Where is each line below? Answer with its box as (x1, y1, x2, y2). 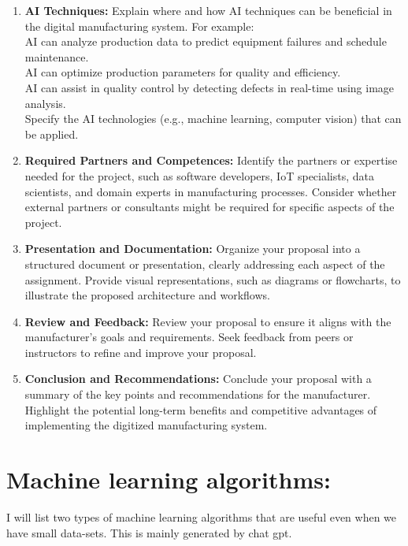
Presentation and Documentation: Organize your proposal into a (24, 240, 361, 257)
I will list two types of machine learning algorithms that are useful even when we (6, 508, 397, 525)
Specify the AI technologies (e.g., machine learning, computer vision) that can (24, 110, 402, 127)
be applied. (24, 125, 79, 142)
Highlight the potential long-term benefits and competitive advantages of (24, 401, 377, 418)
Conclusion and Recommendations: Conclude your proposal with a (24, 370, 372, 387)
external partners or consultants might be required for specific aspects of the (24, 199, 395, 215)
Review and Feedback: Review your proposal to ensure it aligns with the (24, 313, 391, 329)
